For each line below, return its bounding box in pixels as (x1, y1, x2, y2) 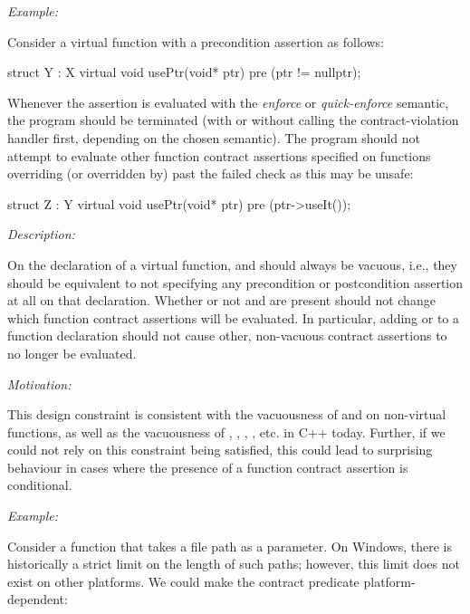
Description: (7, 225, 75, 244)
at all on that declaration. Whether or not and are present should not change (7, 291, 436, 310)
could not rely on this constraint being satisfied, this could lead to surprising (7, 440, 433, 459)
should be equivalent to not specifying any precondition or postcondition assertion (7, 273, 464, 292)
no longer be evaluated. (7, 343, 137, 362)
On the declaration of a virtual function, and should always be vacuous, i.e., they (7, 254, 457, 273)
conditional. (7, 475, 72, 494)
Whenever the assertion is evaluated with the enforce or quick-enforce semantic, (7, 92, 449, 111)
